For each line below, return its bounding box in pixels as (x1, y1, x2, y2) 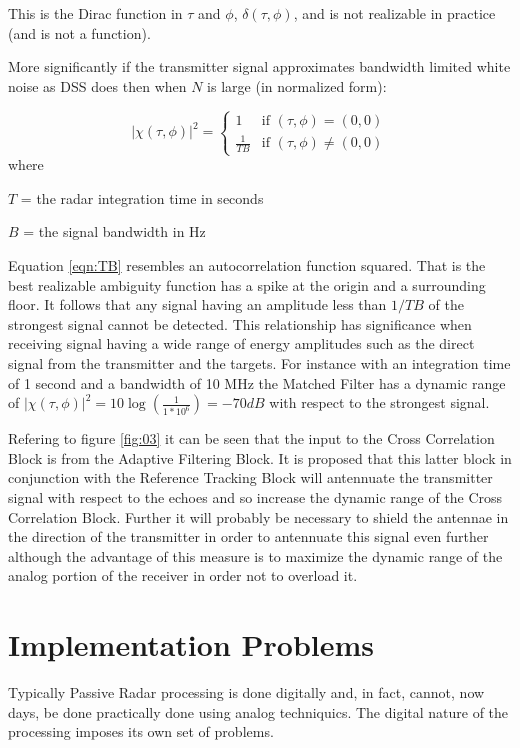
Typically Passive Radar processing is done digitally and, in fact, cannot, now (8, 682, 485, 703)
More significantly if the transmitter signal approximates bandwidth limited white (8, 56, 511, 77)
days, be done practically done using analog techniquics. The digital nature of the (8, 701, 509, 722)
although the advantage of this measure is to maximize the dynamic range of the (8, 545, 503, 566)
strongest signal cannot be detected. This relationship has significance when (8, 313, 472, 334)
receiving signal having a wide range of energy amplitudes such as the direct (8, 333, 475, 354)
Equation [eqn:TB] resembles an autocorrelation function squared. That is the (8, 255, 486, 276)
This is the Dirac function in (8, 3, 183, 23)
